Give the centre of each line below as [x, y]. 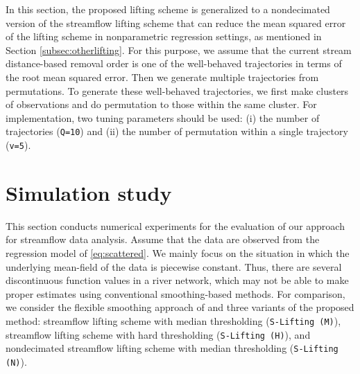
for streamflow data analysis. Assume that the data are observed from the [163, 239]
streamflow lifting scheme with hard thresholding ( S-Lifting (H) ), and [158, 334]
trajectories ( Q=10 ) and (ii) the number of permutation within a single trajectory [177, 131]
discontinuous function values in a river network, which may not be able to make [177, 280]
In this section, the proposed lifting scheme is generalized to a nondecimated [168, 9]
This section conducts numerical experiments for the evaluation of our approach [175, 225]
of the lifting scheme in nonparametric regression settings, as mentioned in [164, 36]
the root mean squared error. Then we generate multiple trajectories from [162, 77]
